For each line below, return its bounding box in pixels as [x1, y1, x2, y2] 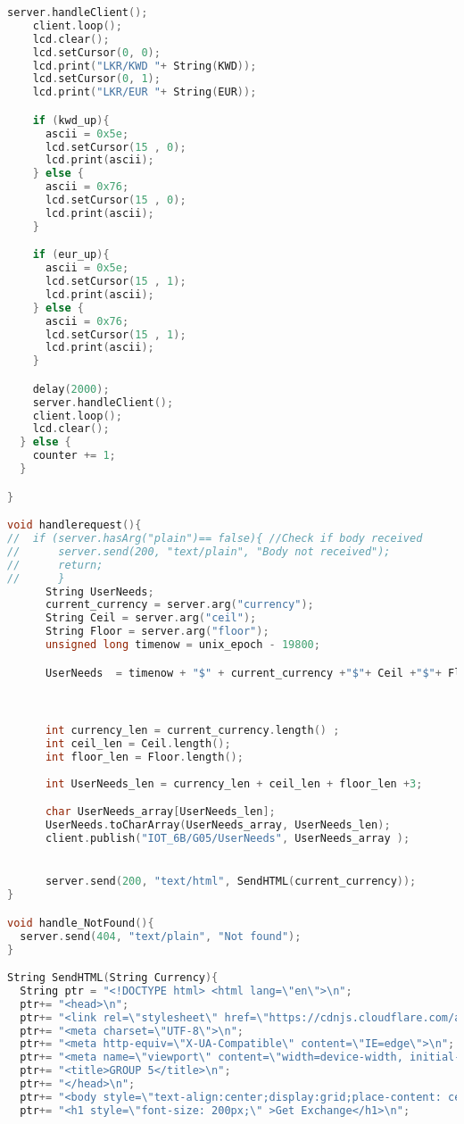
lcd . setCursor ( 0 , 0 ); [32, 46, 161, 59]
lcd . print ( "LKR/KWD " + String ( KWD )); [32, 59, 257, 72]
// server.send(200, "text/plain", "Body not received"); [7, 545, 391, 558]
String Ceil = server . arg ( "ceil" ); [45, 612, 257, 625]
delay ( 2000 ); [32, 382, 110, 395]
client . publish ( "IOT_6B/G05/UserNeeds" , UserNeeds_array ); [45, 832, 410, 845]
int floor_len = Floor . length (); [45, 751, 244, 764]
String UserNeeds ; [45, 585, 154, 598]
